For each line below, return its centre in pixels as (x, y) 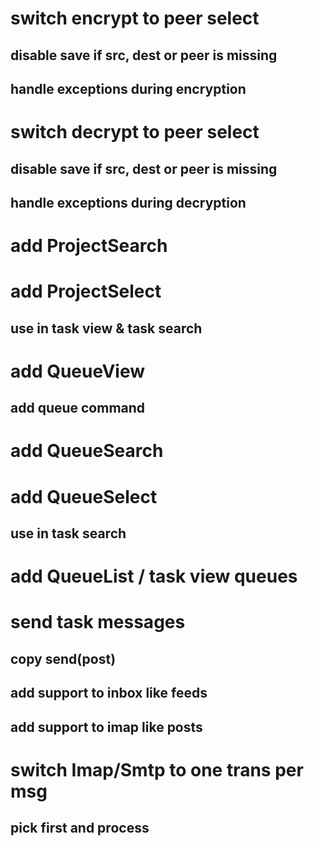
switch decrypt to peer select (135, 132)
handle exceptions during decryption (128, 202)
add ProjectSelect (86, 291)
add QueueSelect (84, 496)
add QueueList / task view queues (154, 576)
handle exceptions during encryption (128, 88)
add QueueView (78, 371)
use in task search (68, 533)
